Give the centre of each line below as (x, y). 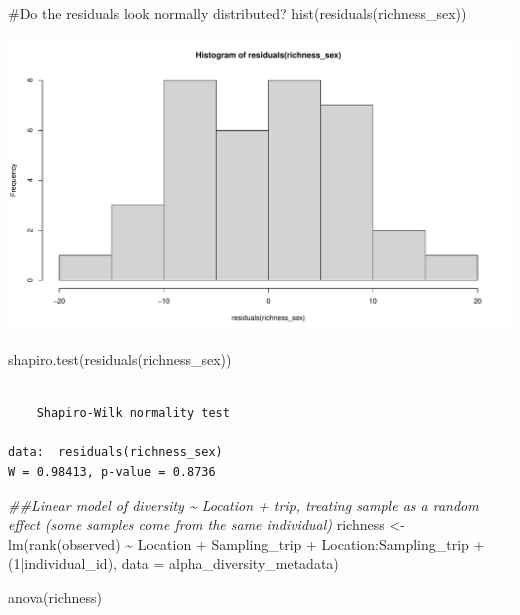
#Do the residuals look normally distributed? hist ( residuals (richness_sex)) (237, 13)
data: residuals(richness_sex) (115, 452)
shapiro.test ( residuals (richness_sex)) (120, 359)
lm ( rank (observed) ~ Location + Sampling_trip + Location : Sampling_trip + (246, 543)
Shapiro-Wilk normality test (133, 413)
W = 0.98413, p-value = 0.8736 (112, 471)
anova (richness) (55, 596)
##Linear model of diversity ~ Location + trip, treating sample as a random (243, 504)
